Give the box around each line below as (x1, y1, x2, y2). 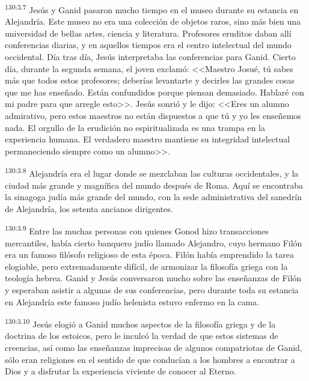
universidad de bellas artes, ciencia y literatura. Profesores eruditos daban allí (5, 26, 292, 39)
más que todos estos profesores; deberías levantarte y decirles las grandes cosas (5, 74, 295, 87)
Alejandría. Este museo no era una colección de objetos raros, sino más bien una (5, 15, 301, 28)
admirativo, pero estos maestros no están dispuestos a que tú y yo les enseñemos (5, 109, 301, 121)
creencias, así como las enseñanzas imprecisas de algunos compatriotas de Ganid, (5, 341, 302, 354)
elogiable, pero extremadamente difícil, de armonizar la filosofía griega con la (5, 260, 288, 272)
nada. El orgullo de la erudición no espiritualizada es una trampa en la (5, 121, 265, 133)
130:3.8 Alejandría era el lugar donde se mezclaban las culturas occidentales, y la (5, 165, 299, 180)
